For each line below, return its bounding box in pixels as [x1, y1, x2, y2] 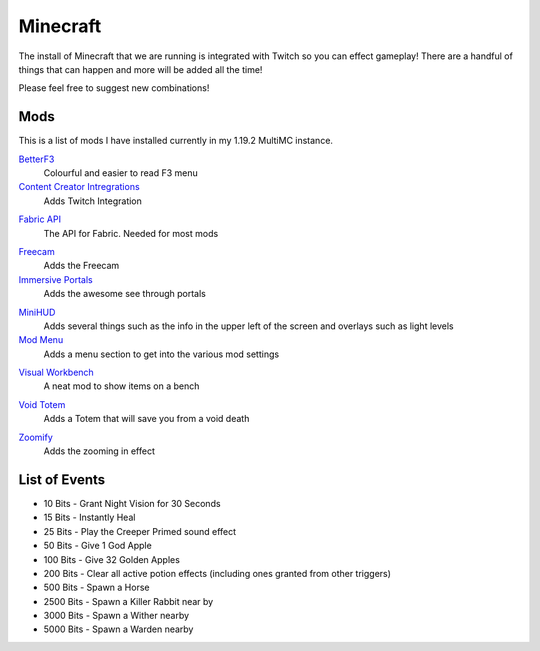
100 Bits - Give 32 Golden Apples [43, 553, 180, 565]
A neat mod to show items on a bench [43, 380, 200, 392]
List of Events [18, 471, 106, 488]
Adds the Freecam [43, 260, 120, 272]
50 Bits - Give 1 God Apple [43, 540, 152, 552]
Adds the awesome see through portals [43, 288, 207, 300]
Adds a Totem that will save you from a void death [43, 413, 250, 425]
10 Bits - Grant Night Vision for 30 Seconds [43, 497, 221, 509]
